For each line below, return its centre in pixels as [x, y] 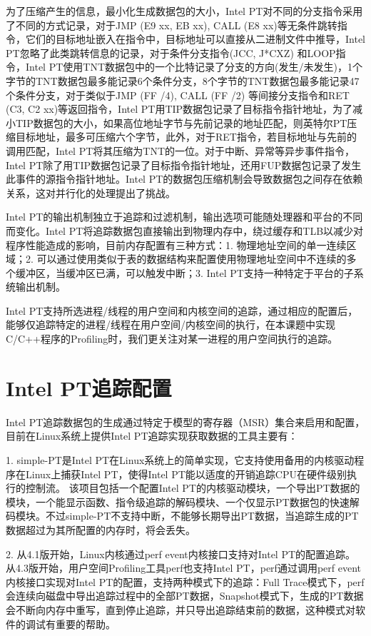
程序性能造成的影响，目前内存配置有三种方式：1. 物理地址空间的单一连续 [176, 244]
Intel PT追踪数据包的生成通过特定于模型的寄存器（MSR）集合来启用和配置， [185, 422]
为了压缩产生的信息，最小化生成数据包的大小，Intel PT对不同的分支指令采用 [184, 11]
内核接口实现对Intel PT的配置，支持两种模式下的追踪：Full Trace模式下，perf [185, 581]
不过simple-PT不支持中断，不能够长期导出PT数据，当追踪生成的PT [202, 516]
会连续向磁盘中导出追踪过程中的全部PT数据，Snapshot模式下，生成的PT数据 [185, 596]
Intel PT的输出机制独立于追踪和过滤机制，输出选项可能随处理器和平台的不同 [184, 217]
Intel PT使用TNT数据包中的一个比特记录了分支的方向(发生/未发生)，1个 [194, 67]
